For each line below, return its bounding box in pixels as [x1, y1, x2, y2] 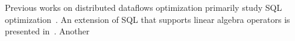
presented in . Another [5, 25, 90, 37]
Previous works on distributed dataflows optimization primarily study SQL [5, 1, 282, 13]
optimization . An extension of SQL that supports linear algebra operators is [5, 13, 290, 25]
